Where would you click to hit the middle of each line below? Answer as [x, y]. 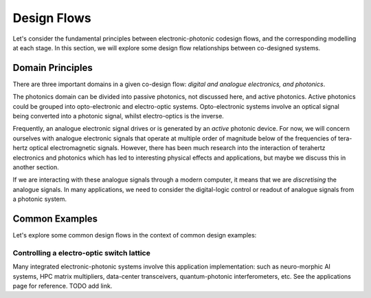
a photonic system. [40, 199]
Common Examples [55, 219]
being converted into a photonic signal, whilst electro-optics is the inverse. [119, 116]
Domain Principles [53, 68]
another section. [36, 167]
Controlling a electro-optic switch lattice [81, 253]
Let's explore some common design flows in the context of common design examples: [135, 235]
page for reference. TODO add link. [63, 286]
